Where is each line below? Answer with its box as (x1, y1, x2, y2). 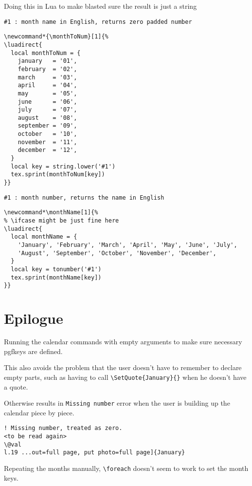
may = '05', (18, 90, 77, 97)
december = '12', (18, 147, 77, 154)
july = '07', (18, 106, 77, 113)
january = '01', (18, 57, 77, 65)
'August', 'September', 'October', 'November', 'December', (18, 249, 216, 257)
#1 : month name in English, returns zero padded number (4, 18, 192, 25)
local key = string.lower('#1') (11, 163, 116, 170)
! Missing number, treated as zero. (4, 425, 123, 432)
